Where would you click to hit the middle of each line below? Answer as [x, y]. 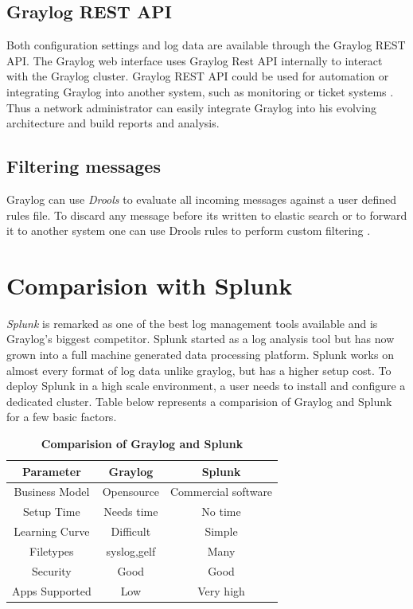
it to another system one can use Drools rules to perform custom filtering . [189, 230]
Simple [221, 531]
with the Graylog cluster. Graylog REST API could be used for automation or [198, 76]
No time [221, 511]
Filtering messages [84, 166]
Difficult [131, 531]
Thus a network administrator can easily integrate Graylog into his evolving [191, 107]
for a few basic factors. [62, 417]
